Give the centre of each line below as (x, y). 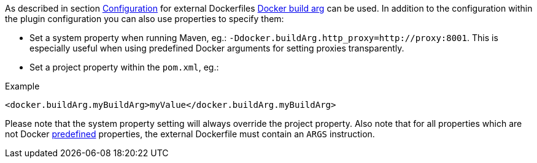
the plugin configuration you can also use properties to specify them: (145, 19)
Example (22, 86)
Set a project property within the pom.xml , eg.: (124, 67)
